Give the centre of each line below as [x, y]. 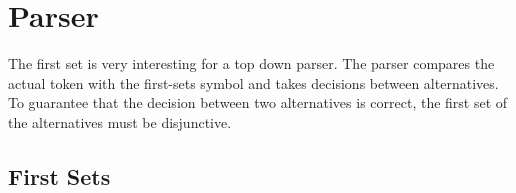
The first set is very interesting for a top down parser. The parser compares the [251, 63]
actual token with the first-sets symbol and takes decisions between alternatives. [253, 82]
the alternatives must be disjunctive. [120, 121]
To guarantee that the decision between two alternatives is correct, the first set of [258, 102]
